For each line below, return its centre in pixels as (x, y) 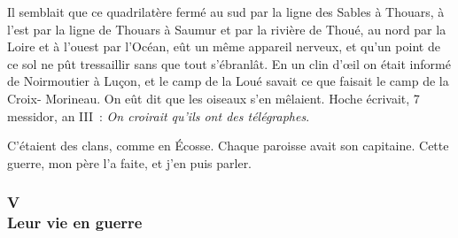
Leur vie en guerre (75, 223)
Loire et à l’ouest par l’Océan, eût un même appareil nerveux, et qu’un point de (224, 46)
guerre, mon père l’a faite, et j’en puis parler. (130, 162)
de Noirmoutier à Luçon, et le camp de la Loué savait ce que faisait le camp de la (228, 81)
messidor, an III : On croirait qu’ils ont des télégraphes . (159, 115)
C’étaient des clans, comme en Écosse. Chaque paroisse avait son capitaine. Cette (228, 146)
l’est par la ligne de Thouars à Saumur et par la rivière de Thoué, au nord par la (227, 29)
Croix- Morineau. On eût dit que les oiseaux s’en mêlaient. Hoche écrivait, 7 (213, 98)
